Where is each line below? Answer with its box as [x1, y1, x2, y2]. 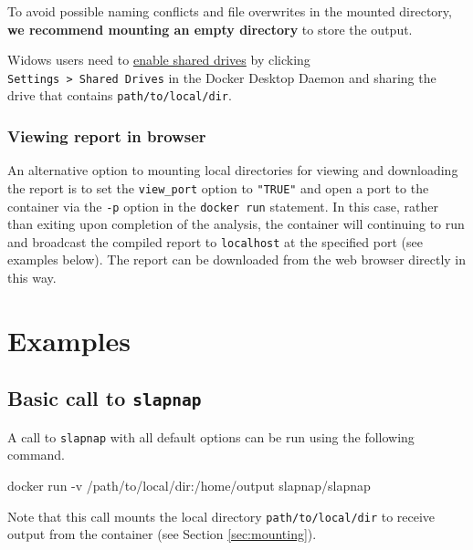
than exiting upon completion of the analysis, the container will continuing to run [7, 214, 465, 233]
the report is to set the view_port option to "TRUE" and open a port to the [7, 178, 429, 197]
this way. [7, 268, 57, 287]
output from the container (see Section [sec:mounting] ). [7, 524, 317, 544]
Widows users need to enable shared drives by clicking [7, 50, 310, 69]
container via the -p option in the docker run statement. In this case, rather [7, 196, 439, 215]
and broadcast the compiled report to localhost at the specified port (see [7, 232, 423, 251]
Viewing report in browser [7, 125, 206, 148]
